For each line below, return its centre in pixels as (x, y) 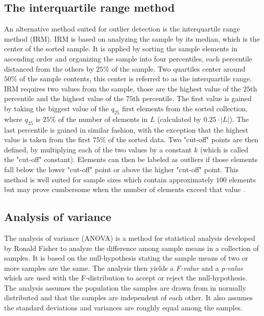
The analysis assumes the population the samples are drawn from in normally (125, 287)
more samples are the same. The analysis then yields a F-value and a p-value (124, 267)
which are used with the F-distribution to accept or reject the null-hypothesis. (126, 278)
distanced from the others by (49, 68)
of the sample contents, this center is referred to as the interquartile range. (136, 78)
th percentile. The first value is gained (192, 98)
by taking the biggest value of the (56, 108)
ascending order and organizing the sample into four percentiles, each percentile (128, 58)
